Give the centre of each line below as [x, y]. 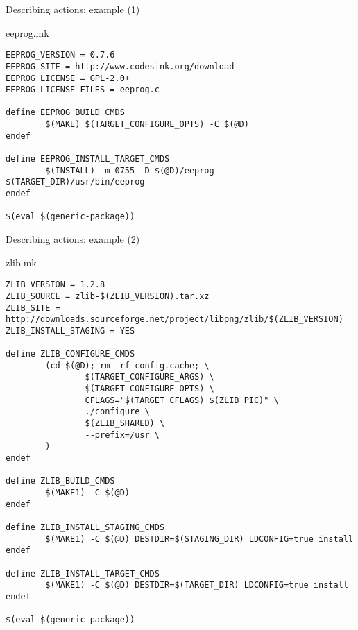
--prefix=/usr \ [122, 435]
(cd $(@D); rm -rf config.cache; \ [127, 365]
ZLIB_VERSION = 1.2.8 [56, 285]
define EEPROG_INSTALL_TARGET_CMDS [88, 159]
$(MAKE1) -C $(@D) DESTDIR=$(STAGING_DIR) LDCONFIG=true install [199, 539]
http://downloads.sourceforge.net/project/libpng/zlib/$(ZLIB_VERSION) [174, 320]
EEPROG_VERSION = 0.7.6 [60, 55]
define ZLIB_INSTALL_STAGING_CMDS [85, 527]
